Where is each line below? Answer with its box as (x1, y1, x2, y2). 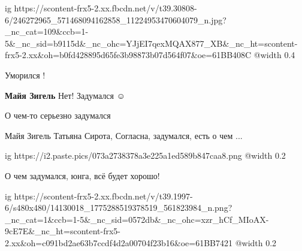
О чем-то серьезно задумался (5, 109, 111, 122)
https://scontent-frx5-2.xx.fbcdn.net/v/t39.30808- (14, 2, 197, 14)
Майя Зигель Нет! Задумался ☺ (5, 89, 125, 101)
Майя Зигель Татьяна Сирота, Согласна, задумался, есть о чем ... (5, 129, 243, 141)
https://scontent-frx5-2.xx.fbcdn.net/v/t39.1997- (14, 189, 193, 202)
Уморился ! (5, 68, 46, 81)
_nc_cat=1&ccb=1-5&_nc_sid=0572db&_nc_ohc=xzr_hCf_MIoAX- (5, 213, 269, 225)
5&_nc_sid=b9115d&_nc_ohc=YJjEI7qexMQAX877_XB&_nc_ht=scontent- (5, 37, 298, 49)
